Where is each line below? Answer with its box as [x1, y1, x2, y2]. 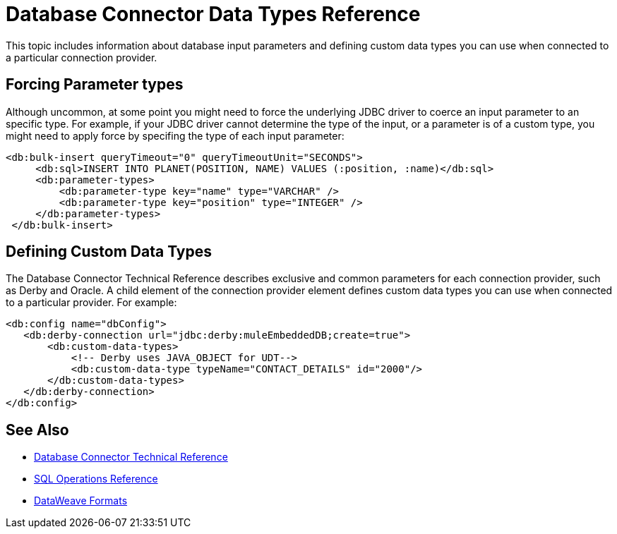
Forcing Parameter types [6, 75, 184, 94]
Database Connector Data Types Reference [6, 2, 421, 26]
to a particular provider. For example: [6, 296, 177, 309]
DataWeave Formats [34, 494, 128, 507]
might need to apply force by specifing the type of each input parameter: [6, 129, 345, 142]
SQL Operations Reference [34, 473, 158, 485]
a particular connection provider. [6, 51, 157, 63]
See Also [6, 420, 69, 439]
